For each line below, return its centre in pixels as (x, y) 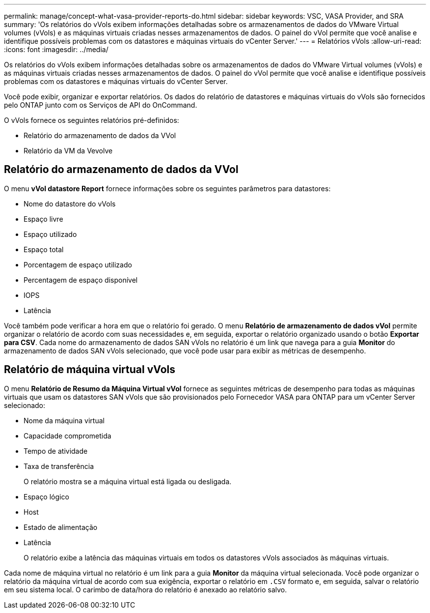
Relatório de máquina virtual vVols (90, 370)
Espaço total (44, 249)
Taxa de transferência (59, 466)
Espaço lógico (46, 496)
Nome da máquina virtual (64, 420)
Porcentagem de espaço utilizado (78, 264)
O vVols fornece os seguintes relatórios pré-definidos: (92, 120)
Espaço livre (43, 219)
